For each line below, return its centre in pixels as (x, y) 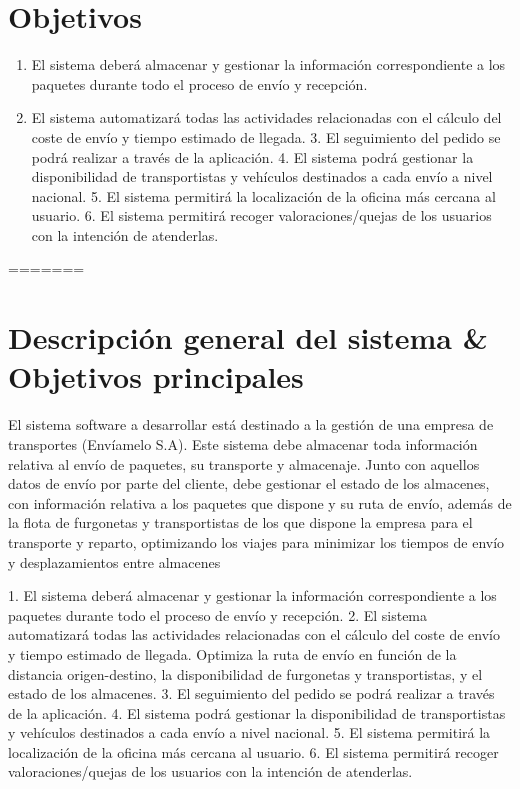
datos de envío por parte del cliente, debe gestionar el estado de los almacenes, (249, 483)
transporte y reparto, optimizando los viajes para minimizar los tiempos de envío (256, 541)
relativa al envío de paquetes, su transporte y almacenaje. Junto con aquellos (244, 463)
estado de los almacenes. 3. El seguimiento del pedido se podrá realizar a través (251, 693)
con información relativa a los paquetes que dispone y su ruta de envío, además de (260, 502)
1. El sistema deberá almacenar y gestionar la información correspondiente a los (252, 595)
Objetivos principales (156, 376)
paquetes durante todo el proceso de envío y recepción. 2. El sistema (218, 614)
